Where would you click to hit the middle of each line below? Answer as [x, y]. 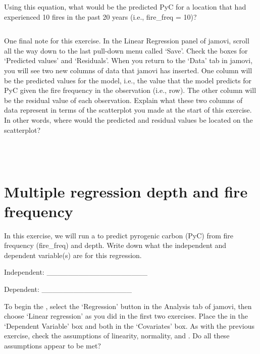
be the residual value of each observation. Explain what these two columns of [123, 100]
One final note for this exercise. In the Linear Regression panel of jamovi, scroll [127, 41]
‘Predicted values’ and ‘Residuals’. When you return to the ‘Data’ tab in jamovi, [128, 60]
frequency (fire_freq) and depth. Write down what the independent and [115, 245]
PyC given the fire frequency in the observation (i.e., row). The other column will [130, 90]
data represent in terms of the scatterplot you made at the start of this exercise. [128, 110]
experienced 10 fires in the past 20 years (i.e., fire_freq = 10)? [100, 16]
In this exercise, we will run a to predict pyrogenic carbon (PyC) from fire [119, 235]
